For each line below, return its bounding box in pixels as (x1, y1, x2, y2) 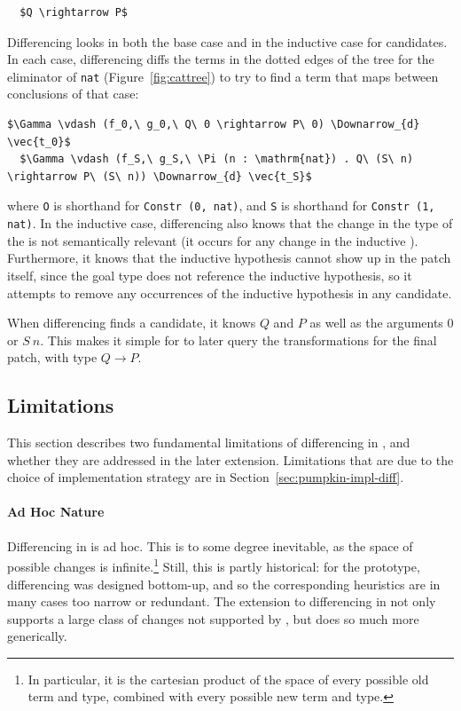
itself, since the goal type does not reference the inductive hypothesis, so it (7, 265, 412, 284)
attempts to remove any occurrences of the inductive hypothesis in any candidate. (7, 283, 452, 302)
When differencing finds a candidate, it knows (7, 313, 256, 332)
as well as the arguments (309, 313, 443, 332)
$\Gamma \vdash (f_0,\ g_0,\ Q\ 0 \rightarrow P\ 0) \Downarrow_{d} (7, 118, 420, 131)
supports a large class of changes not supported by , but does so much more (7, 609, 419, 628)
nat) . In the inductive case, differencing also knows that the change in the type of (7, 214, 453, 233)
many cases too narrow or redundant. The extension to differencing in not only (7, 592, 436, 611)
